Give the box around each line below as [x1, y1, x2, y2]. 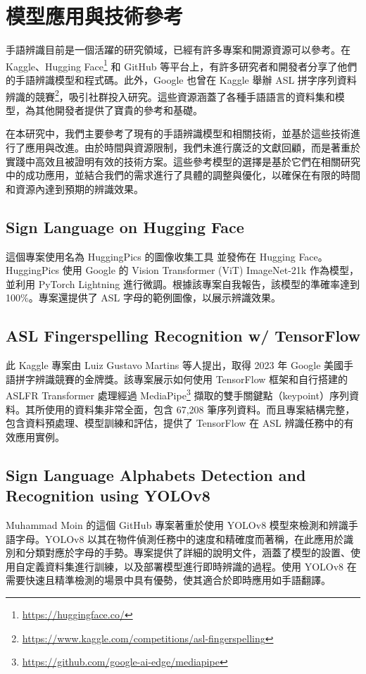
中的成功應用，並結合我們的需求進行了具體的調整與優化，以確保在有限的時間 [6, 168, 360, 182]
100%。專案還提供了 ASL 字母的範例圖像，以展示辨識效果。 [6, 290, 282, 305]
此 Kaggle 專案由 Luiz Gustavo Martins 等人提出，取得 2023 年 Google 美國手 [6, 358, 354, 373]
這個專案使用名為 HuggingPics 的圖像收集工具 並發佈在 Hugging [6, 249, 296, 263]
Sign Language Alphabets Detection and [6, 463, 306, 485]
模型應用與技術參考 [6, 1, 184, 30]
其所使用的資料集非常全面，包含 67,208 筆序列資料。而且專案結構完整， [25, 401, 355, 416]
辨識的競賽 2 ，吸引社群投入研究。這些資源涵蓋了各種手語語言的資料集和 [6, 87, 335, 104]
